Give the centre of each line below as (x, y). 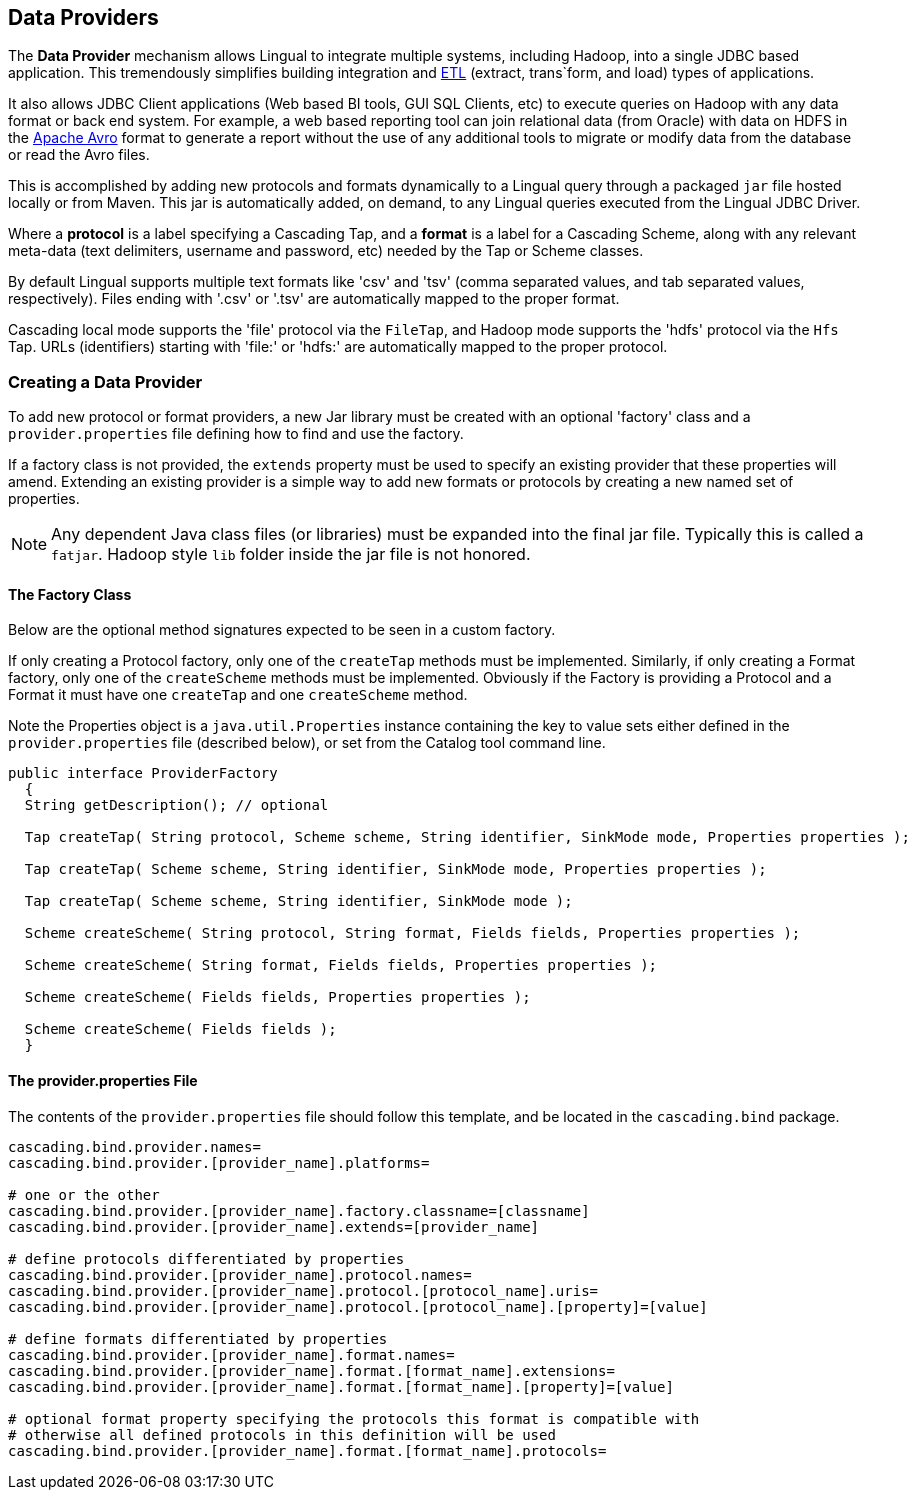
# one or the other (84, 1194)
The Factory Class (70, 594)
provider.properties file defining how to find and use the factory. (236, 434)
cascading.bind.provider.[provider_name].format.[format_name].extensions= (311, 1370)
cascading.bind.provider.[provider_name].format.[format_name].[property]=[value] (341, 1386)
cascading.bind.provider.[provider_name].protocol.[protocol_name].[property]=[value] (358, 1306)
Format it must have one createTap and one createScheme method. (238, 695)
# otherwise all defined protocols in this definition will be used (282, 1434)
